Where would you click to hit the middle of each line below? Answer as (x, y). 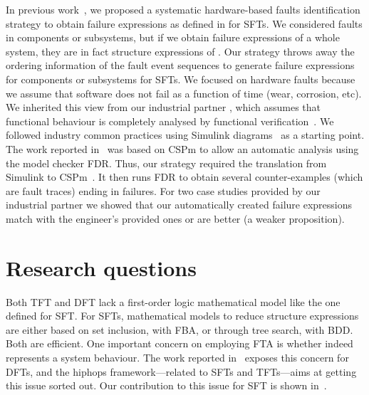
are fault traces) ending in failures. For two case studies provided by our (163, 190)
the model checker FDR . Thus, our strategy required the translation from (166, 163)
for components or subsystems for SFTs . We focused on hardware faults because (181, 79)
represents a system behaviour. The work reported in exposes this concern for (177, 357)
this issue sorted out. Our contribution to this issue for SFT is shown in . (166, 385)
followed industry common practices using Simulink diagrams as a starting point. (185, 135)
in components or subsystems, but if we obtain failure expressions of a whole (173, 37)
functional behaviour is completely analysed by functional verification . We (170, 121)
